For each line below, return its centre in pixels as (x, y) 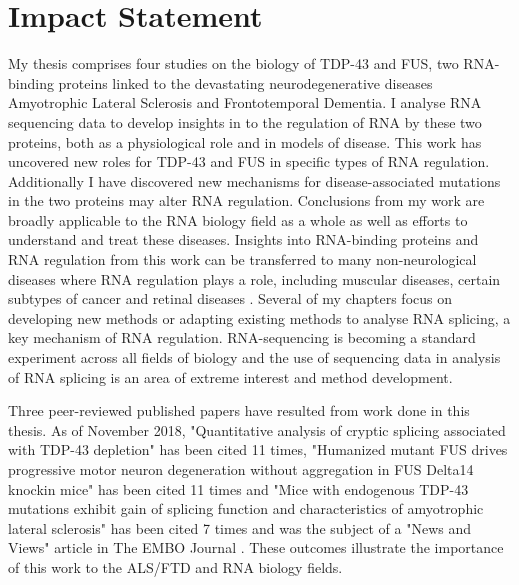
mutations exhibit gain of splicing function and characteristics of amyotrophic (246, 508)
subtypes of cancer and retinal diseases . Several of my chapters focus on (230, 298)
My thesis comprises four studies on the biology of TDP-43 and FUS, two (233, 63)
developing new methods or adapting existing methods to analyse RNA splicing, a (259, 317)
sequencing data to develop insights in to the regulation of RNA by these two (245, 121)
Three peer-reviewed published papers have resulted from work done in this (239, 410)
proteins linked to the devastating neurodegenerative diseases (245, 82)
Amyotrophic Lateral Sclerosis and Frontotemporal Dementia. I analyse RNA (245, 102)
